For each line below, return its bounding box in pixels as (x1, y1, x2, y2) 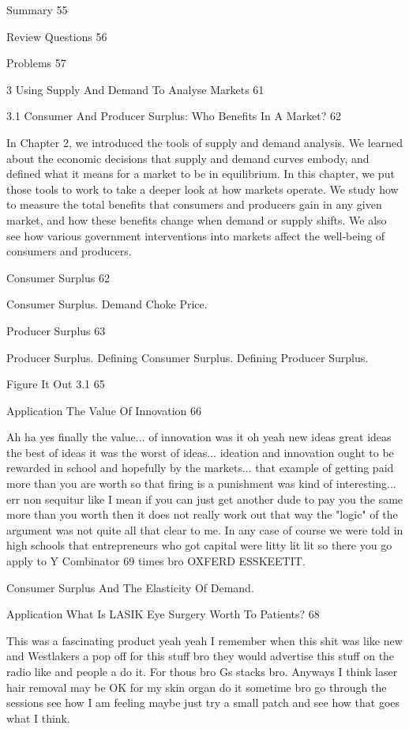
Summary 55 (6, 2, 68, 17)
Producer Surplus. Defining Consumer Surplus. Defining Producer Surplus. (6, 349, 369, 365)
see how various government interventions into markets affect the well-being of (6, 227, 385, 244)
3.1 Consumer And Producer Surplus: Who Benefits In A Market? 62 (6, 108, 341, 124)
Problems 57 (6, 55, 66, 71)
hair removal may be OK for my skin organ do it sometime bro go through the (6, 678, 387, 695)
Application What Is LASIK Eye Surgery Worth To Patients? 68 (6, 606, 320, 622)
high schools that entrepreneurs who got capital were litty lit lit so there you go (6, 537, 392, 553)
